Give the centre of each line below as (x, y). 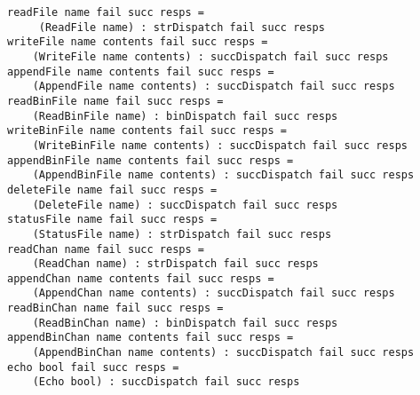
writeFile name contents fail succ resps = (138, 42)
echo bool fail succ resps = (93, 367)
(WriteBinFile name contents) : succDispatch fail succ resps (220, 145)
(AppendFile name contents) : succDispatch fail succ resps (214, 87)
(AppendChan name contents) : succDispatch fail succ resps (214, 293)
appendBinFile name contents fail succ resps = (151, 160)
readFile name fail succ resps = (106, 12)
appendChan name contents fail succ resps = (141, 278)
